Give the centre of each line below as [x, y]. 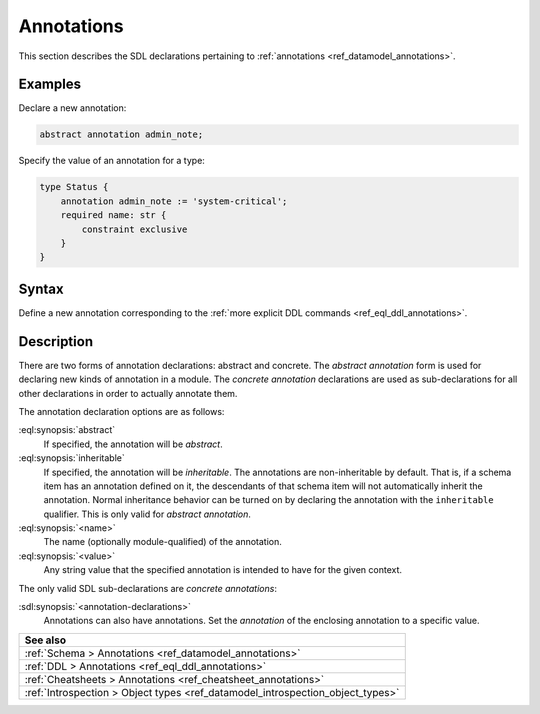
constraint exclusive [134, 229]
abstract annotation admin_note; [121, 134]
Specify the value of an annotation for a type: [111, 161]
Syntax [41, 288]
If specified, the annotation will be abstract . [133, 444]
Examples [50, 84]
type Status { [74, 187]
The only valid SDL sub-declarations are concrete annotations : [147, 588]
